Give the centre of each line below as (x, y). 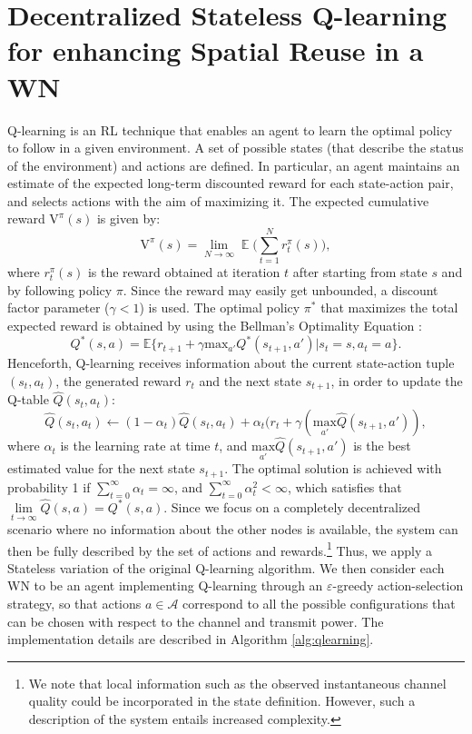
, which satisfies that (344, 486)
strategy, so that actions (74, 604)
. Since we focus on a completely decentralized (292, 506)
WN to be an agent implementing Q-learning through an (165, 585)
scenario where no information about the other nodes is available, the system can (233, 529)
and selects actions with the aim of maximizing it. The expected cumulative (218, 200)
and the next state (250, 380)
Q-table (28, 399)
